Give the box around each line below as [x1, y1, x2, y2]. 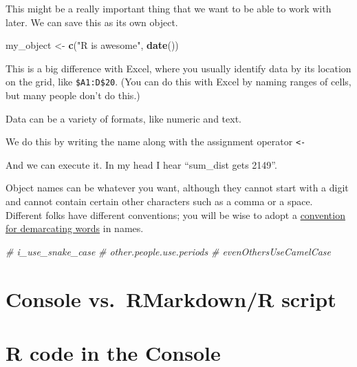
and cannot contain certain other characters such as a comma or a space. [6, 194, 313, 209]
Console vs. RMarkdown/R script [6, 284, 336, 313]
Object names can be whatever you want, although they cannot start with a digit [6, 180, 349, 195]
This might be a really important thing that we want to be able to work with [6, 1, 332, 15]
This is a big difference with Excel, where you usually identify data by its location [6, 61, 351, 75]
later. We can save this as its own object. [6, 14, 178, 29]
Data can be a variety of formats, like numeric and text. [6, 111, 241, 125]
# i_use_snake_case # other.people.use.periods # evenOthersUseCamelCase [6, 244, 332, 258]
